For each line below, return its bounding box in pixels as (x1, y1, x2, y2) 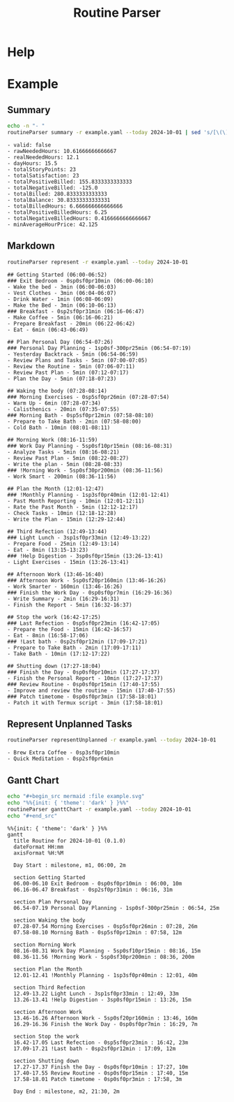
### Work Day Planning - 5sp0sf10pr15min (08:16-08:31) (7, 442, 173, 449)
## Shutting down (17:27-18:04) (7, 662, 101, 669)
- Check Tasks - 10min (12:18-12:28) (7, 509, 117, 516)
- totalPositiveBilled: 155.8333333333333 (7, 178, 132, 185)
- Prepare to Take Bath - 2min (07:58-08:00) (7, 418, 141, 425)
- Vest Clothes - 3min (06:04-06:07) (7, 289, 117, 296)
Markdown (7, 240, 56, 252)
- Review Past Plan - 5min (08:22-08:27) (7, 454, 130, 462)
